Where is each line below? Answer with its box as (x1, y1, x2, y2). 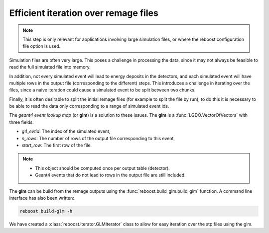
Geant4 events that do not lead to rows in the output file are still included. (35, 172, 186, 178)
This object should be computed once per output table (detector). (35, 165, 170, 171)
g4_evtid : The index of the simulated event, (21, 128, 111, 134)
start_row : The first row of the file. (21, 142, 92, 149)
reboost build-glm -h (19, 208, 73, 214)
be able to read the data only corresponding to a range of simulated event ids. (9, 103, 169, 109)
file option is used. (22, 43, 61, 49)
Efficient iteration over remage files (9, 7, 159, 18)
